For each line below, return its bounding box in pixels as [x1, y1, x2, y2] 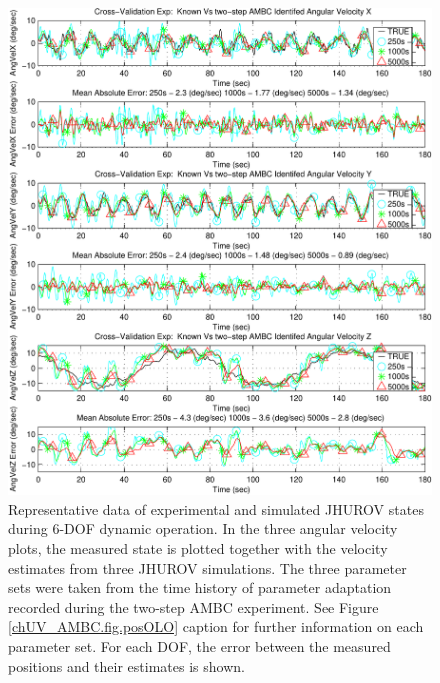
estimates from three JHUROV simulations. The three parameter [8, 557, 407, 578]
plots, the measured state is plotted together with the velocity [8, 538, 388, 559]
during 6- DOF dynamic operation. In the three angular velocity [8, 518, 398, 539]
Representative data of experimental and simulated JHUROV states [8, 498, 424, 519]
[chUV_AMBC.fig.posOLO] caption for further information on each [8, 616, 424, 637]
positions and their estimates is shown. [8, 655, 245, 676]
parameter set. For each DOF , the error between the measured [8, 636, 391, 657]
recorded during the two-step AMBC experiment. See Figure [8, 596, 379, 617]
